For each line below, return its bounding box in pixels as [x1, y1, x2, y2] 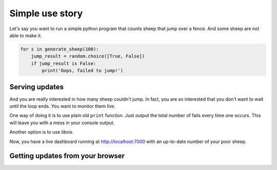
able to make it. [9, 32, 42, 38]
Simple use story [9, 8, 83, 19]
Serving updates [9, 82, 64, 91]
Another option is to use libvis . [9, 129, 74, 135]
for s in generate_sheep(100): [20, 46, 100, 52]
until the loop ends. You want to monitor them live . [9, 103, 115, 109]
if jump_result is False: [31, 60, 96, 66]
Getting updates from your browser [9, 152, 125, 160]
